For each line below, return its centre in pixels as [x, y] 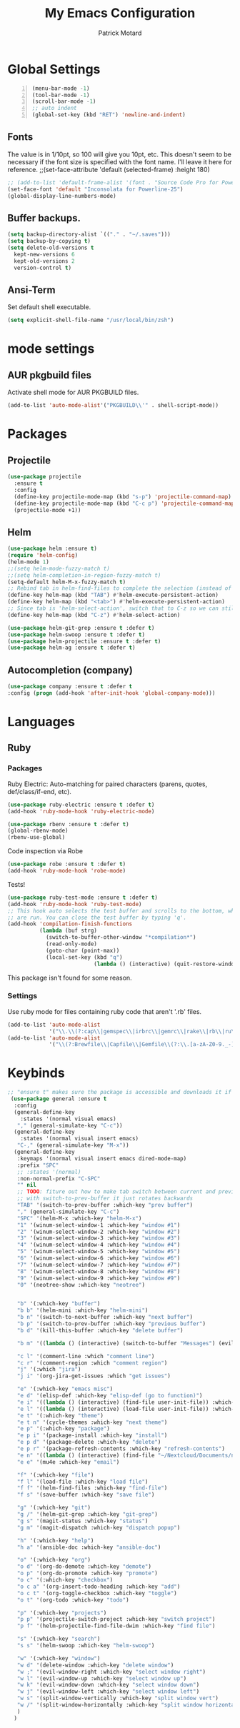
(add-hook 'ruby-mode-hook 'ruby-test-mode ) [75, 904]
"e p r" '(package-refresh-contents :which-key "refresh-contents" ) [121, 1449]
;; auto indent [54, 109]
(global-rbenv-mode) [38, 831]
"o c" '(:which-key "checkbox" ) [65, 1580]
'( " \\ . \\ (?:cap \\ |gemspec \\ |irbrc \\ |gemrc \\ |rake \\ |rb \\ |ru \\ [143, 1031]
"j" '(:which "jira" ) [49, 1370]
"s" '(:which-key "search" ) [59, 1639]
